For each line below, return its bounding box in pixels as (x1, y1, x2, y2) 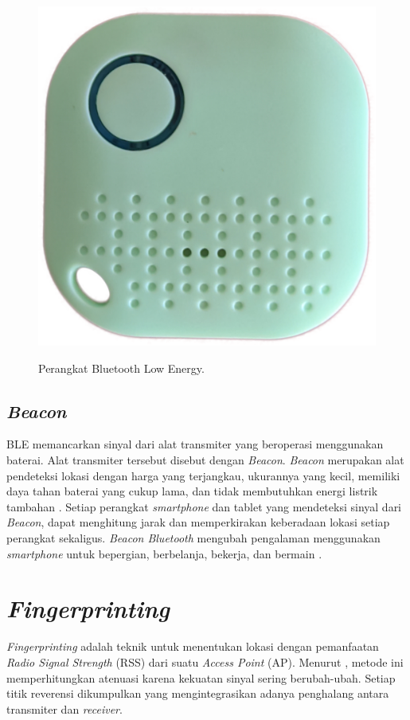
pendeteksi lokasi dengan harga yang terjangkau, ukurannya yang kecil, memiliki (6, 467, 400, 483)
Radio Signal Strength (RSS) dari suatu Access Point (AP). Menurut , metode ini (6, 653, 404, 670)
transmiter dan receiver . (6, 700, 123, 717)
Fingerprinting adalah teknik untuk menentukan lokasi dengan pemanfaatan (6, 638, 379, 655)
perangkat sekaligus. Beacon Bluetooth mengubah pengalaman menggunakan (6, 530, 381, 546)
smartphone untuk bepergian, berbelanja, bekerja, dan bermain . (6, 545, 322, 562)
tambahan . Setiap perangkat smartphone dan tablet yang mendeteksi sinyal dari (6, 498, 402, 515)
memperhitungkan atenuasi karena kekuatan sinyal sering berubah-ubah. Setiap (6, 669, 396, 686)
